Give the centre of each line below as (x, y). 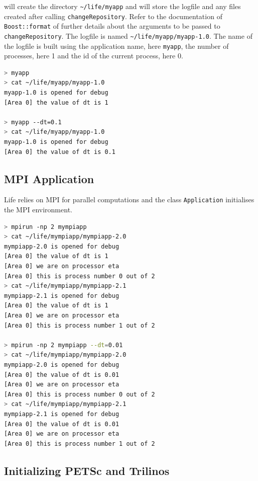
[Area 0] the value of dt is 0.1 (60, 152)
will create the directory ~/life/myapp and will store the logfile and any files (122, 6)
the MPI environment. (38, 210)
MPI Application (49, 178)
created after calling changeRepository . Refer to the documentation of (113, 16)
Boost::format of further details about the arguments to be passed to (112, 26)
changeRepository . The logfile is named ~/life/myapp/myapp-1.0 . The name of (128, 35)
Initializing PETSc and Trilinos (87, 470)
